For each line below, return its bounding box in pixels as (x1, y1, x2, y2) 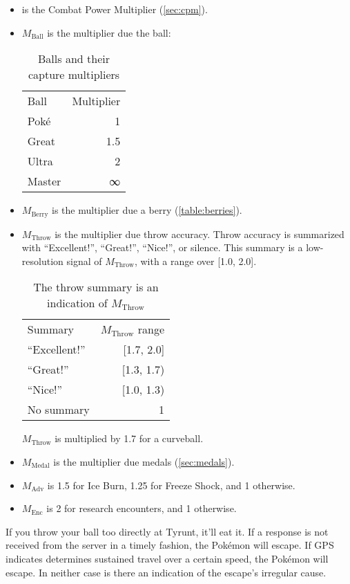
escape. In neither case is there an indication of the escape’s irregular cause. (6, 565, 327, 579)
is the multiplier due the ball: (47, 25, 171, 39)
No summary (27, 401, 90, 418)
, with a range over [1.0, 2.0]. (134, 253, 257, 268)
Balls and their (38, 51, 110, 67)
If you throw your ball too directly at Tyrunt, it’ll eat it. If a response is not (6, 524, 329, 538)
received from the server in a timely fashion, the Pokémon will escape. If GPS (6, 538, 334, 552)
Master (27, 173, 61, 190)
